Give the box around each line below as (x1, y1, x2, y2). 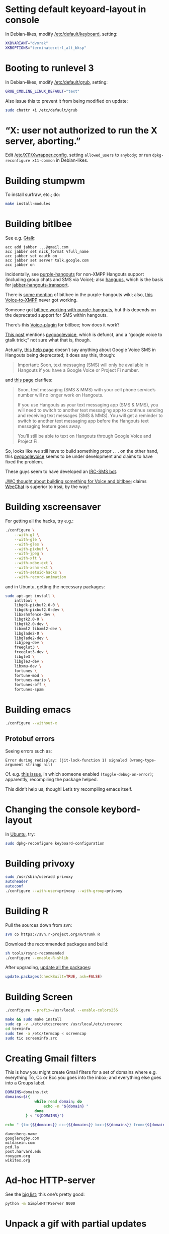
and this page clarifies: (5, 377, 53, 383)
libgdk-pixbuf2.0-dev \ (14, 607, 64, 612)
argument (5, 762, 24, 767)
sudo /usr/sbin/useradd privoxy (5, 874, 73, 879)
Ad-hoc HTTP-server (5, 1175, 96, 1186)
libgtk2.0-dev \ (14, 621, 49, 627)
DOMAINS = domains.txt (5, 1089, 49, 1095)
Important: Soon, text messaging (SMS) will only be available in (17, 362, 148, 368)
